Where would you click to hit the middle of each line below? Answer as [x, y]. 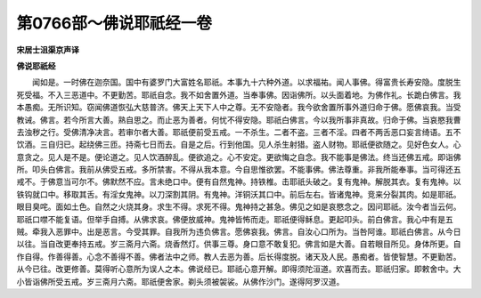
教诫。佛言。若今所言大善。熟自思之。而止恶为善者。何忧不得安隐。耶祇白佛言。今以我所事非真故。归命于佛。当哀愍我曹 [239, 119]
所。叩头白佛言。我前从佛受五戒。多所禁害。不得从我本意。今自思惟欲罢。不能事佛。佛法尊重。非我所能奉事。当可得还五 [239, 170]
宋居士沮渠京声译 [48, 50]
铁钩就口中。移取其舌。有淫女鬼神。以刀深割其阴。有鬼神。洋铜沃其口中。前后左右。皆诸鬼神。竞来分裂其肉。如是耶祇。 [239, 194]
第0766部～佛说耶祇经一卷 [114, 23]
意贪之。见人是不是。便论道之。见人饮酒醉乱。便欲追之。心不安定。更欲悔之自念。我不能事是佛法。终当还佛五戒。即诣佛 [239, 157]
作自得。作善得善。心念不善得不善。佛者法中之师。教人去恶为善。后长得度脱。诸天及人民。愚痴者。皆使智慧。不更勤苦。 [239, 256]
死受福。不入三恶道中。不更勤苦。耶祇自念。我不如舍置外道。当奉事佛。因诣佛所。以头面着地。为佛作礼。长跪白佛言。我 [239, 94]
